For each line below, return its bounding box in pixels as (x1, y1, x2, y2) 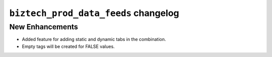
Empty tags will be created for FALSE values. (22, 43, 115, 49)
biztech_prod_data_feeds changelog (9, 7, 179, 18)
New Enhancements (9, 22, 78, 31)
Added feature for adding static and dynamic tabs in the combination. (22, 36, 166, 42)
